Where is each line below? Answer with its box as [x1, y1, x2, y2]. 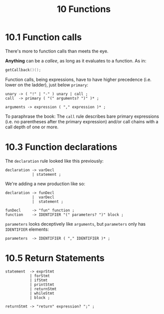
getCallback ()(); [5, 67, 41, 72]
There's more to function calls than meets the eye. [5, 48, 109, 54]
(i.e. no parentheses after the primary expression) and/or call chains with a [5, 118, 159, 124]
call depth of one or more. [5, 124, 59, 130]
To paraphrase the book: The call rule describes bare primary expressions [5, 113, 160, 119]
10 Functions [56, 3, 111, 15]
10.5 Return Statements [5, 252, 105, 264]
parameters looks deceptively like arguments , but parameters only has [5, 221, 146, 227]
